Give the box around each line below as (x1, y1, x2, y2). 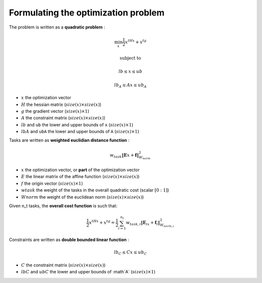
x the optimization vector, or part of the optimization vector (21, 167, 140, 173)
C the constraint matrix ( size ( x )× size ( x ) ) (21, 262, 106, 268)
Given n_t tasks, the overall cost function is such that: (9, 203, 117, 209)
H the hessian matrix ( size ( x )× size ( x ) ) (21, 102, 101, 107)
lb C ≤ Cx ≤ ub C (114, 250, 147, 256)
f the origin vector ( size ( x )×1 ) (21, 180, 83, 186)
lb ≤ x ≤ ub (118, 69, 143, 74)
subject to (119, 55, 141, 60)
